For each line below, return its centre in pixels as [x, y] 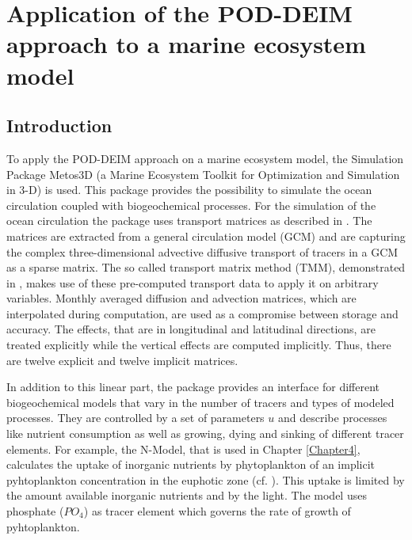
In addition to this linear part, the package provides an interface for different [193, 387]
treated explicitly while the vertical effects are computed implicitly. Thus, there [199, 345]
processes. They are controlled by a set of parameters [135, 418]
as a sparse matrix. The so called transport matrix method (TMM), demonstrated [206, 267]
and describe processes [332, 418]
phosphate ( [35, 511]
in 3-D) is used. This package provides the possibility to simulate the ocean [189, 190]
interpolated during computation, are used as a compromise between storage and [202, 313]
